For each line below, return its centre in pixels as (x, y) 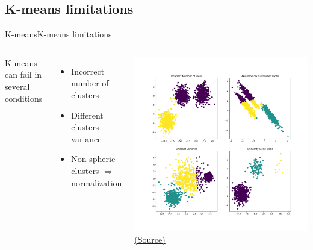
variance (86, 138)
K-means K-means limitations (58, 34)
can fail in (23, 74)
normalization (97, 182)
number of (90, 83)
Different (87, 115)
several (17, 86)
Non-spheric (93, 159)
